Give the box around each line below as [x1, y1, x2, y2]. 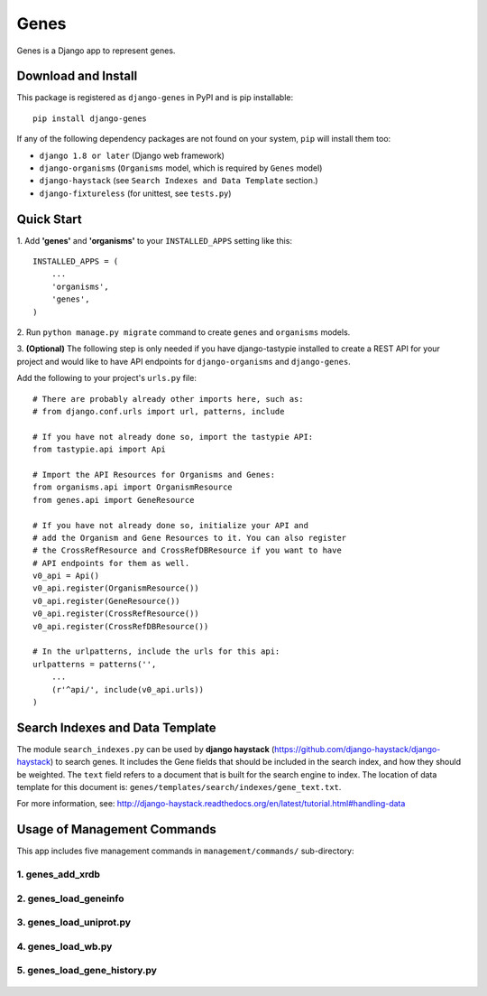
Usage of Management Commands [16, 822, 216, 837]
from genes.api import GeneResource [32, 495, 195, 505]
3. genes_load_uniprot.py [16, 917, 131, 929]
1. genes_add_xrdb [16, 868, 101, 880]
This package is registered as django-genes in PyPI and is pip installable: [16, 92, 294, 103]
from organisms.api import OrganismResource [32, 482, 234, 492]
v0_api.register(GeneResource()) [32, 596, 180, 606]
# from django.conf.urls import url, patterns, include [32, 406, 285, 416]
